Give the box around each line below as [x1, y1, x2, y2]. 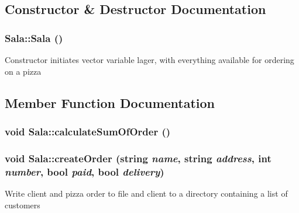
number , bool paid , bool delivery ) [5, 164, 164, 179]
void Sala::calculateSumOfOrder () [5, 124, 171, 138]
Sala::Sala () [5, 30, 63, 45]
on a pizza [5, 65, 42, 77]
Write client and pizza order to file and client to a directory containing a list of [5, 187, 288, 199]
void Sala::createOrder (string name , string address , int [5, 151, 271, 165]
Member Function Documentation [5, 93, 215, 111]
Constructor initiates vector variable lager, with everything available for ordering [5, 54, 294, 65]
